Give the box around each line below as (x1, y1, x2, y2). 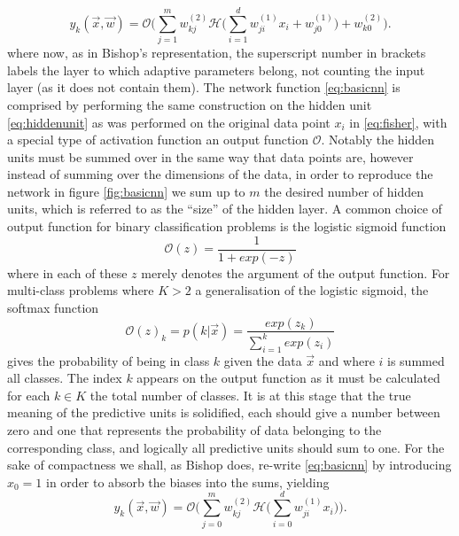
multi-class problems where (7, 281, 154, 299)
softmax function (7, 298, 99, 316)
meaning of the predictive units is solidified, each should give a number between (7, 403, 440, 422)
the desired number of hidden (264, 182, 424, 200)
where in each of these (7, 263, 128, 282)
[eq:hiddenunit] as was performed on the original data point (7, 113, 331, 131)
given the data (223, 351, 302, 369)
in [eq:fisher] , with (349, 113, 447, 131)
